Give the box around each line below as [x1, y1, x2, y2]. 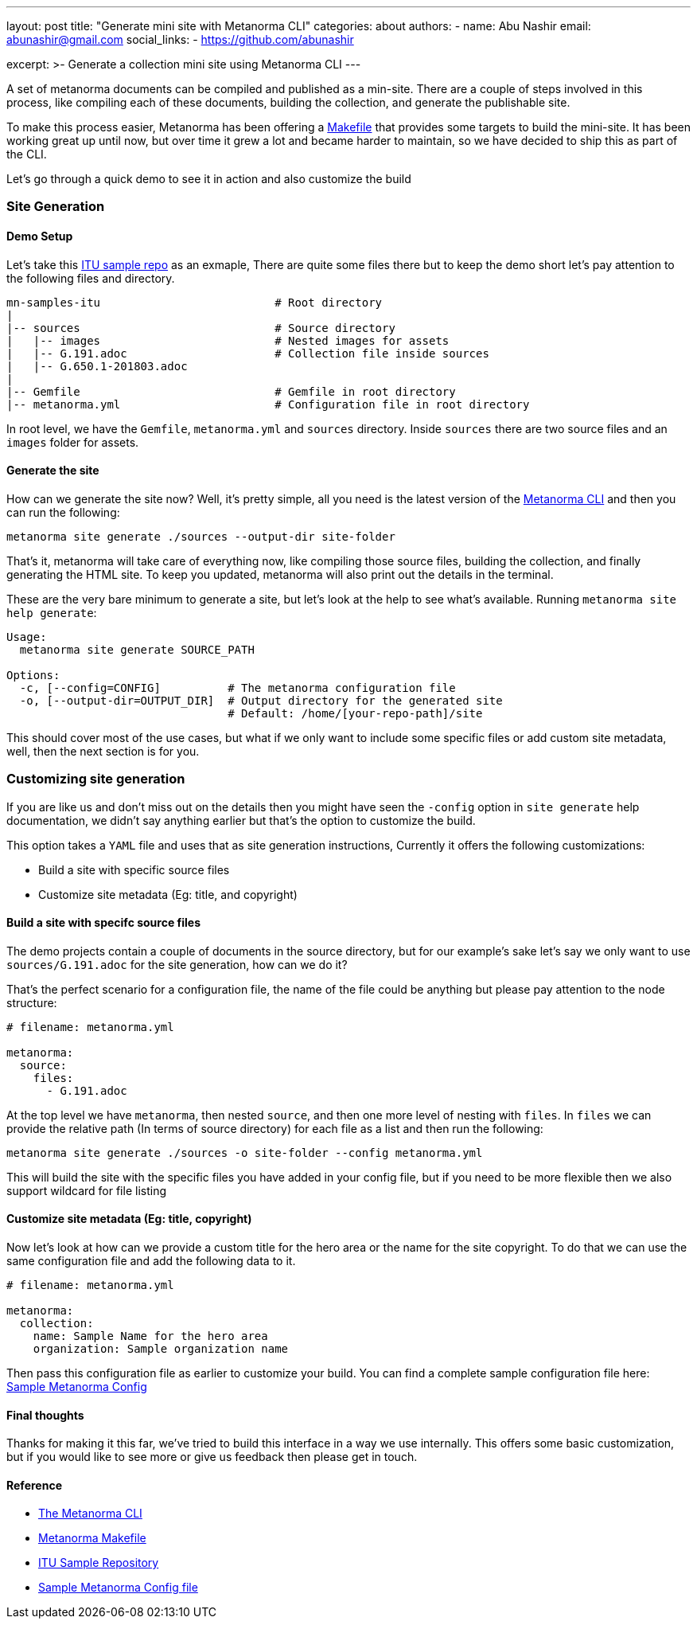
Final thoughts [6, 1408, 84, 1422]
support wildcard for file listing [6, 1183, 167, 1197]
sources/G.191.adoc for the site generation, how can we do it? [6, 957, 348, 971]
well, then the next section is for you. [6, 744, 200, 758]
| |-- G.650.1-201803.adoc [6, 359, 188, 373]
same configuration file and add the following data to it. [6, 1254, 296, 1268]
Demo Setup [6, 229, 73, 243]
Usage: [6, 630, 47, 643]
